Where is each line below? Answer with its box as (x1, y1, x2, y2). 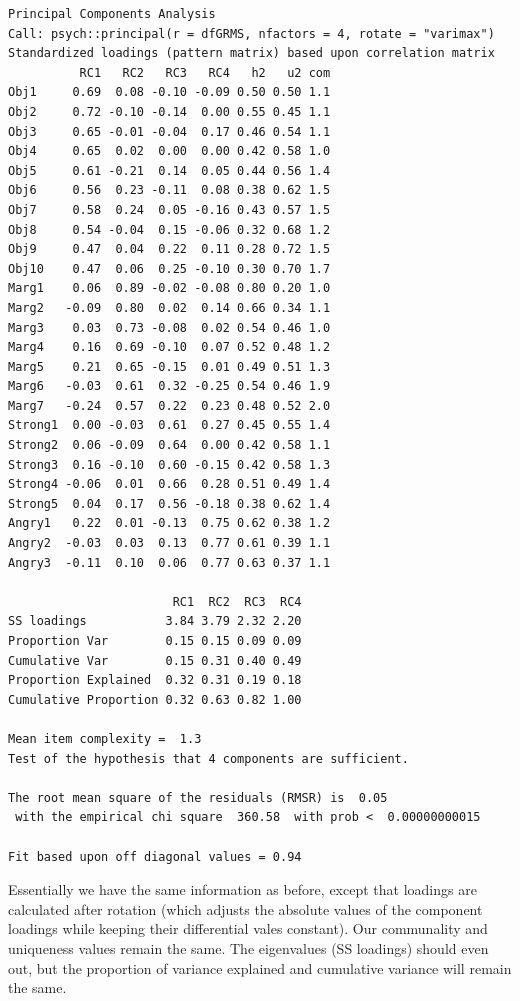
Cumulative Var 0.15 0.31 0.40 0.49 (8, 653, 302, 668)
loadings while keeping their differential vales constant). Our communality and (8, 918, 488, 939)
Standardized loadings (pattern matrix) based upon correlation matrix (8, 46, 495, 61)
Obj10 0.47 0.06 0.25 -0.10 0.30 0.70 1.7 (8, 261, 331, 276)
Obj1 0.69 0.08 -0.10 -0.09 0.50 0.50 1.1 (8, 85, 331, 100)
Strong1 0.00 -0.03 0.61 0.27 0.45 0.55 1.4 (8, 418, 331, 433)
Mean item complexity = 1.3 (8, 731, 202, 746)
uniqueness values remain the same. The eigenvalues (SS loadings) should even (8, 937, 489, 958)
